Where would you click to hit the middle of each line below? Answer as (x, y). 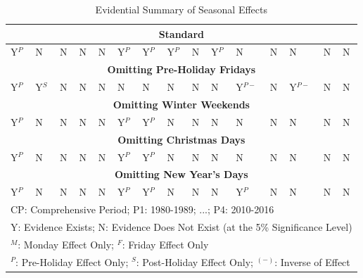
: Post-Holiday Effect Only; (195, 261)
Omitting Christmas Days (181, 139)
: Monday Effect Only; (66, 244)
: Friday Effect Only (165, 244)
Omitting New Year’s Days (181, 174)
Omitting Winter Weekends (181, 104)
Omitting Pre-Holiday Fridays (181, 69)
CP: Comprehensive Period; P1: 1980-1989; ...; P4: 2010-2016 (142, 209)
